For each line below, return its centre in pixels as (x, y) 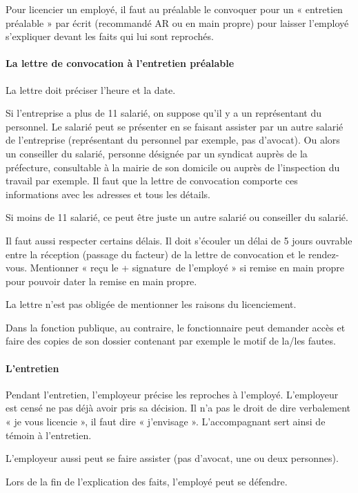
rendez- (324, 254)
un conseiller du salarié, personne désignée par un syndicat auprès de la (157, 153)
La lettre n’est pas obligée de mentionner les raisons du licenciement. (151, 304)
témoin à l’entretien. (49, 435)
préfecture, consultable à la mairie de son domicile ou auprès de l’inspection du (173, 167)
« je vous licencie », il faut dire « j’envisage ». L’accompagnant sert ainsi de (166, 422)
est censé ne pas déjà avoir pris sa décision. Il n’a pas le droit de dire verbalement (178, 408)
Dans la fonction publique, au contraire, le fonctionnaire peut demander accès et (176, 327)
